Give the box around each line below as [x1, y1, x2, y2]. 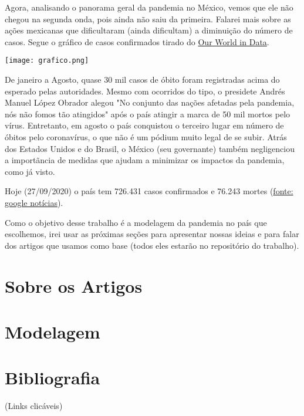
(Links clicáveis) [5, 400, 63, 412]
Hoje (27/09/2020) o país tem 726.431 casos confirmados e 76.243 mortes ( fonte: [5, 185, 293, 197]
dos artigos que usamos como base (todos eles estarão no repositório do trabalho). [5, 239, 299, 251]
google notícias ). [5, 196, 63, 208]
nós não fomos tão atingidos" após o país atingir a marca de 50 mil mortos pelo [5, 107, 291, 120]
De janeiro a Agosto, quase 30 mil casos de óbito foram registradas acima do [5, 73, 280, 86]
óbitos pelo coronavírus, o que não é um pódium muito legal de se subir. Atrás [5, 131, 287, 143]
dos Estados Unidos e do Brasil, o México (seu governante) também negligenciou [5, 142, 295, 154]
